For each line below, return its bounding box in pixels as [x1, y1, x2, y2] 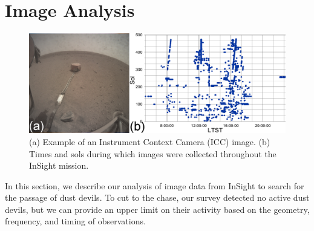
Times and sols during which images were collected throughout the [29, 147, 276, 160]
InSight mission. [29, 159, 89, 172]
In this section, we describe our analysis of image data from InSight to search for [5, 179, 304, 192]
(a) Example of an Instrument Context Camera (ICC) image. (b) [29, 135, 270, 148]
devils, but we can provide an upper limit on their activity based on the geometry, [5, 203, 310, 215]
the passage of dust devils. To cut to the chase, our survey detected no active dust [5, 191, 310, 204]
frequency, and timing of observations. [5, 215, 146, 227]
